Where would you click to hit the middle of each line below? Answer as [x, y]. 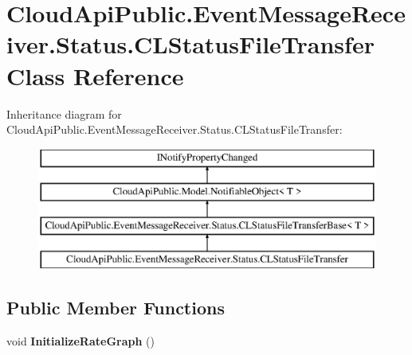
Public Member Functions [116, 307]
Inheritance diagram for [64, 113]
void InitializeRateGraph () [80, 340]
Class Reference [95, 75]
